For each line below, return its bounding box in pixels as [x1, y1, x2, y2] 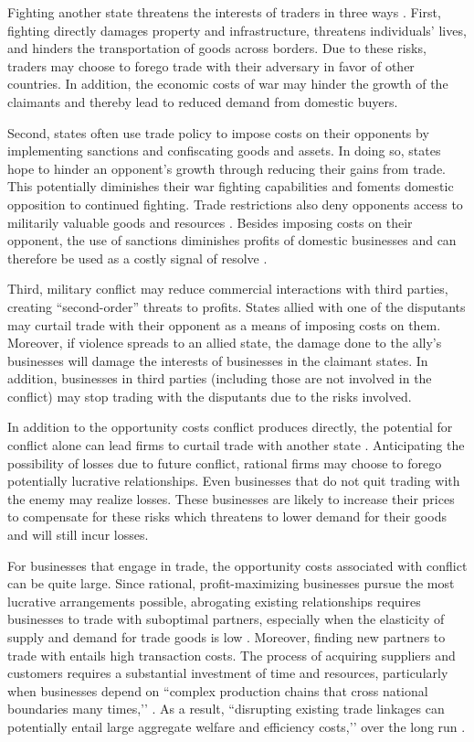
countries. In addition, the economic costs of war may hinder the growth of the [7, 74, 448, 93]
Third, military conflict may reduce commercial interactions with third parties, [7, 279, 448, 298]
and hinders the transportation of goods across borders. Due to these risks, [7, 38, 427, 58]
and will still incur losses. [7, 525, 149, 544]
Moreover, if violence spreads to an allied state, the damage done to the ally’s [7, 333, 442, 352]
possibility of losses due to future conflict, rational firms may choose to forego [7, 453, 442, 472]
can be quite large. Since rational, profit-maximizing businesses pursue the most [7, 574, 455, 593]
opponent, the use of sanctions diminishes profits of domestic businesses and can [7, 231, 457, 250]
